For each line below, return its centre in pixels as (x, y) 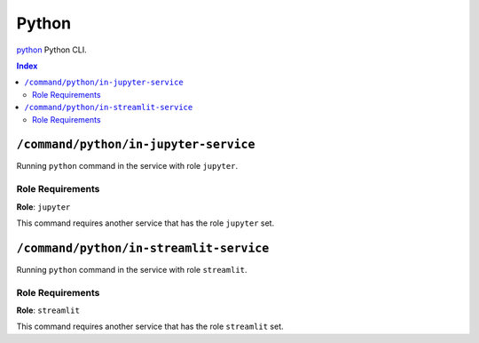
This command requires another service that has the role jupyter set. (145, 223)
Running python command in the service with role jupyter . (127, 166)
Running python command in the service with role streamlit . (132, 269)
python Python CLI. (52, 50)
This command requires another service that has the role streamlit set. (150, 327)
